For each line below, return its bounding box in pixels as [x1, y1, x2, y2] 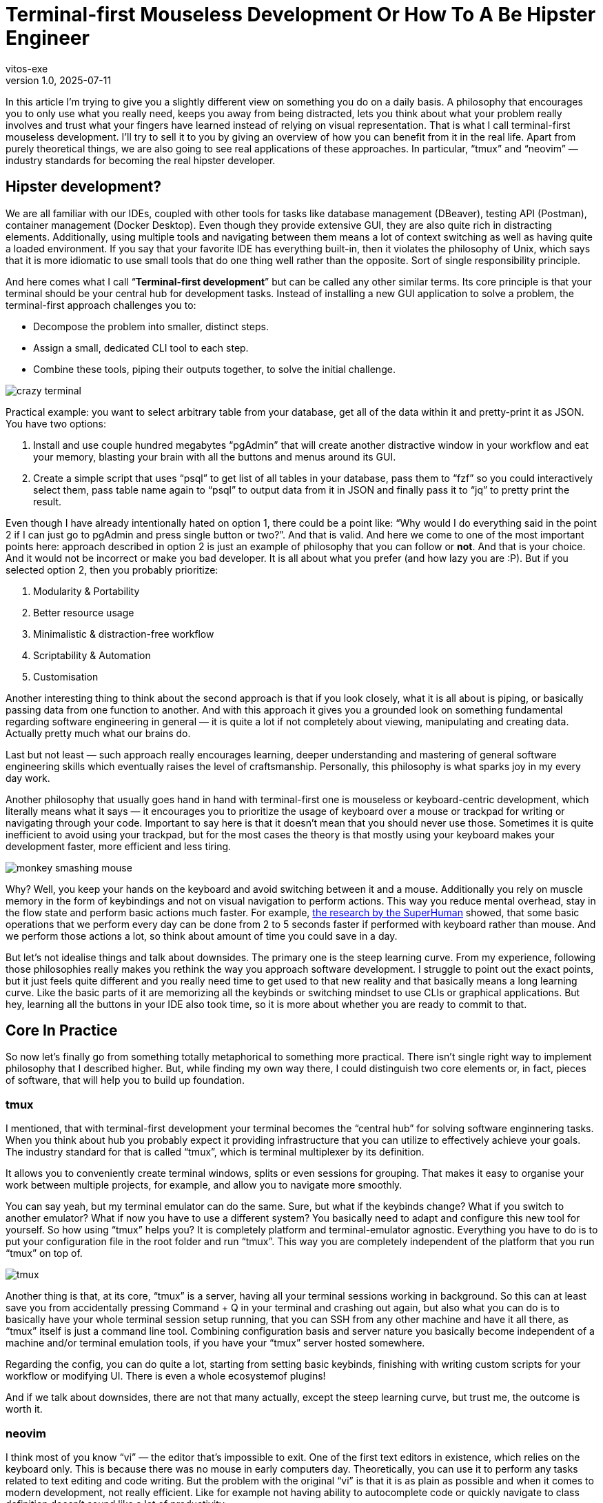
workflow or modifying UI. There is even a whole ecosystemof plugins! [6, 1370, 326, 1382]
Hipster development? [6, 178, 161, 196]
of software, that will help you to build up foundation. [6, 1074, 245, 1087]
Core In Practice [6, 1022, 118, 1040]
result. [33, 495, 62, 507]
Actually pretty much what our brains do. [6, 727, 191, 739]
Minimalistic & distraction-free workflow [33, 627, 214, 640]
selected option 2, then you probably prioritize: [6, 563, 218, 576]
